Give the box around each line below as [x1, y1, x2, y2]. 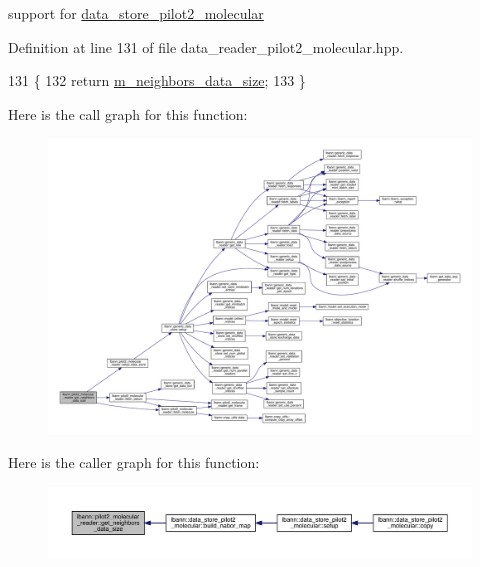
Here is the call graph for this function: [8, 103, 248, 124]
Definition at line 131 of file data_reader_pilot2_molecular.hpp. [8, 36, 404, 57]
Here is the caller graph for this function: [8, 452, 260, 473]
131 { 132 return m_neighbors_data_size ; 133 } [8, 70, 306, 91]
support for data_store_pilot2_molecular [8, 3, 264, 23]
